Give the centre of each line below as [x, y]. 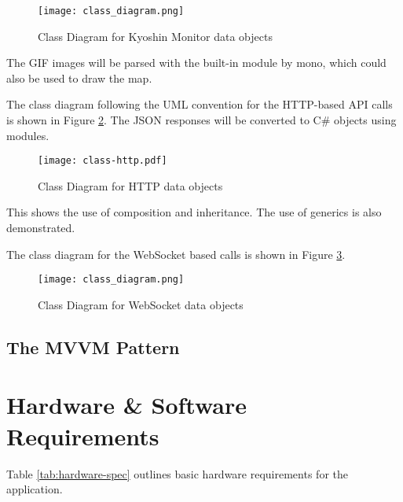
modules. [28, 135]
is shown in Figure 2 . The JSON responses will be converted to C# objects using [201, 120]
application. [35, 489]
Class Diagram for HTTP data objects [130, 185]
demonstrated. [41, 228]
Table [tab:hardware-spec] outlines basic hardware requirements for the [177, 473]
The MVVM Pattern [93, 347]
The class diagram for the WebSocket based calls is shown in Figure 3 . [176, 254]
